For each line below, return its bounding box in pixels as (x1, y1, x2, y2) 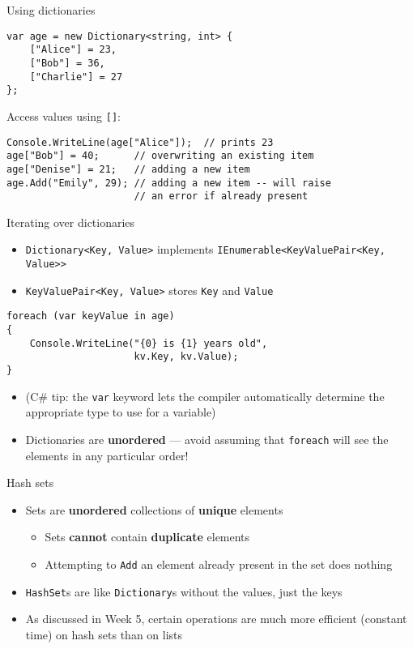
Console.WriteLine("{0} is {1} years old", (29, 337, 268, 349)
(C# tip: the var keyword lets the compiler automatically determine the (25, 387, 385, 404)
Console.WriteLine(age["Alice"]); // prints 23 (6, 136, 274, 148)
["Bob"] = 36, (29, 57, 105, 69)
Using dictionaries (6, 2, 96, 18)
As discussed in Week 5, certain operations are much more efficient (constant (25, 610, 407, 627)
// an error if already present (134, 190, 309, 203)
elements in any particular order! (25, 446, 189, 463)
